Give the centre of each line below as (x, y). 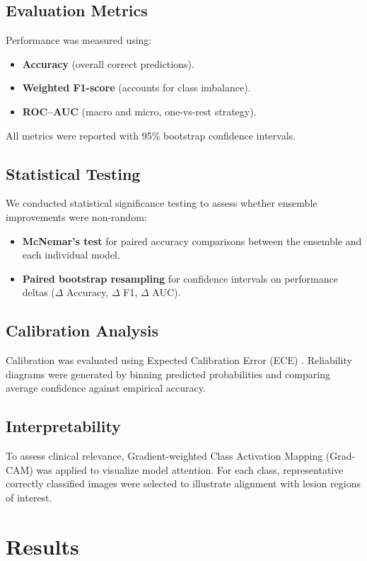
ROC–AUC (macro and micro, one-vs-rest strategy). (139, 111)
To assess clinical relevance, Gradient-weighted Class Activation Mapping (164, 456)
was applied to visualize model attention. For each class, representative (190, 469)
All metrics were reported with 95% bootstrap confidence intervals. (151, 135)
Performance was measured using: (79, 40)
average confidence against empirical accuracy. (106, 388)
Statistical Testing (73, 173)
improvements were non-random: (76, 216)
